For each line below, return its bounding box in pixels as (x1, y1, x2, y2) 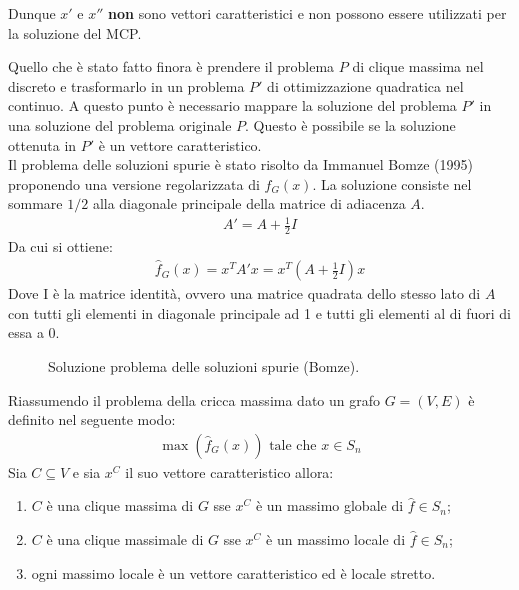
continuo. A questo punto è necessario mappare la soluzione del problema (8, 95, 457, 116)
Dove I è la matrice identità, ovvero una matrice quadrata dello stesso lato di (8, 283, 481, 304)
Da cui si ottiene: (8, 236, 113, 257)
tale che (269, 438, 317, 453)
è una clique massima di (46, 495, 194, 516)
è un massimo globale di (255, 495, 404, 516)
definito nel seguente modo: (8, 409, 176, 430)
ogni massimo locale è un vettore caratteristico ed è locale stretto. (31, 562, 436, 583)
